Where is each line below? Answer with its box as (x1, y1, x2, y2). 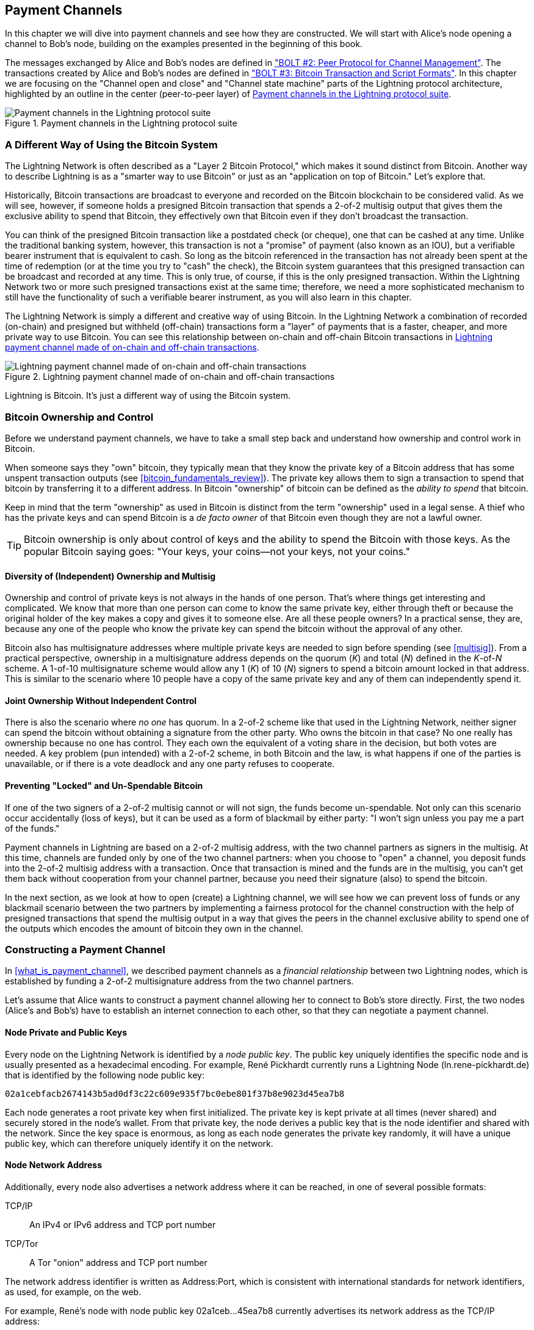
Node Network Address (5, 1160, 102, 1171)
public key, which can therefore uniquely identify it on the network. (5, 1138, 273, 1149)
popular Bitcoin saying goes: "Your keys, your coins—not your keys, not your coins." (24, 545, 410, 558)
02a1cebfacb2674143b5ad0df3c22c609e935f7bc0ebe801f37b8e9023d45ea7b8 (5, 1088, 345, 1099)
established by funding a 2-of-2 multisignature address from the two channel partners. (5, 976, 354, 987)
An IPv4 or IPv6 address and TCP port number (29, 1219, 216, 1230)
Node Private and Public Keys (5, 1027, 128, 1037)
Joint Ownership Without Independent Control (5, 695, 197, 706)
